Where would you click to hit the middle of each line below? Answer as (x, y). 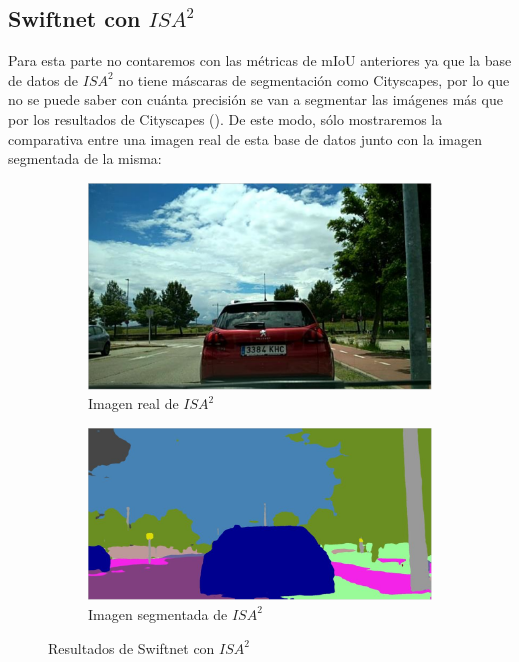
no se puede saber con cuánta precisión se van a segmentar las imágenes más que (255, 99)
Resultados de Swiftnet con (131, 647)
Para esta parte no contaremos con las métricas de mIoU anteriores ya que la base (260, 60)
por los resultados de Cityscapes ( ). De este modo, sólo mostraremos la (225, 118)
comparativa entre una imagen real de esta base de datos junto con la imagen (245, 138)
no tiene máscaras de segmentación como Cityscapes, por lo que (314, 79)
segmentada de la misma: (85, 158)
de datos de (43, 79)
